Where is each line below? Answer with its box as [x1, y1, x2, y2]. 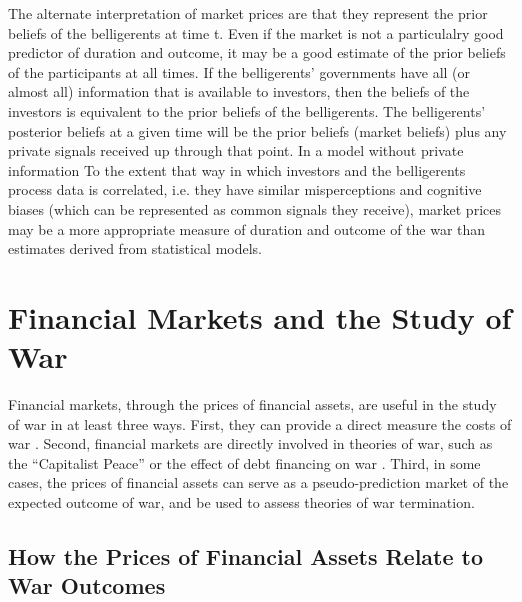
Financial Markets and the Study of [8, 296, 512, 337]
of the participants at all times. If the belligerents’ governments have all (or [8, 61, 471, 82]
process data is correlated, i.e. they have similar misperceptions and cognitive [8, 179, 482, 200]
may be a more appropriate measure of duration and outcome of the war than [8, 218, 486, 239]
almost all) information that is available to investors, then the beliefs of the [8, 81, 470, 102]
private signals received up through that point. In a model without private [8, 140, 464, 161]
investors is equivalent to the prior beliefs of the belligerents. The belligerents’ [8, 100, 486, 121]
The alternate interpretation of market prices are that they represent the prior [8, 3, 488, 23]
